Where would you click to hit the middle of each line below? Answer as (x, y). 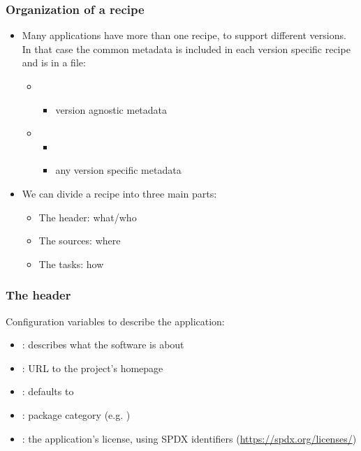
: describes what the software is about (103, 345)
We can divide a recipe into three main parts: (119, 193)
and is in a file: (54, 62)
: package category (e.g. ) (76, 414)
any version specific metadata (118, 170)
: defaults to (48, 391)
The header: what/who (88, 217)
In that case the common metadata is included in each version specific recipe (186, 49)
